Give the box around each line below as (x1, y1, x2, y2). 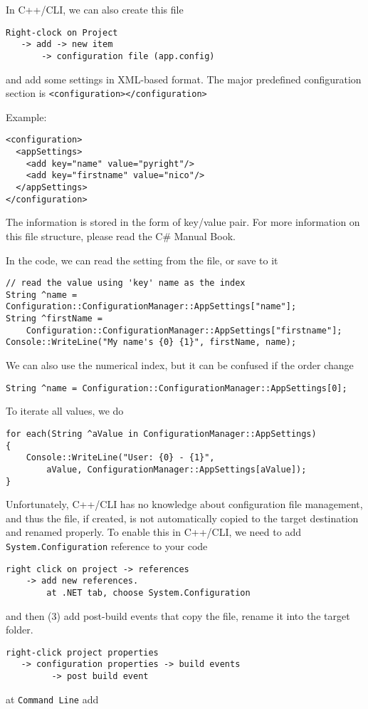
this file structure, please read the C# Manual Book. (6, 228, 236, 243)
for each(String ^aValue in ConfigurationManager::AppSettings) (6, 428, 317, 439)
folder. (6, 622, 33, 637)
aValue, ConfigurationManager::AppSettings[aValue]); (46, 464, 307, 475)
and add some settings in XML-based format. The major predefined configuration (6, 71, 362, 86)
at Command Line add (6, 691, 99, 706)
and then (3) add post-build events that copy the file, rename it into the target (6, 608, 350, 623)
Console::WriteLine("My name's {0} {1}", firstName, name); (6, 337, 297, 348)
